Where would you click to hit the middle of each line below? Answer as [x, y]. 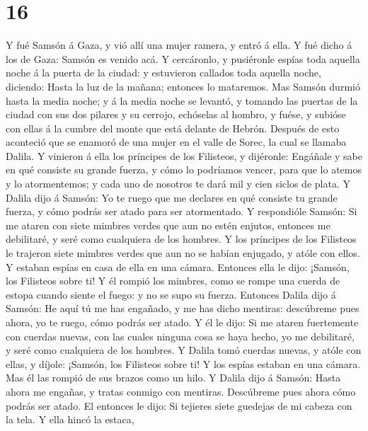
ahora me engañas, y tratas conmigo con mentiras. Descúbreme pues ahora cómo [181, 391]
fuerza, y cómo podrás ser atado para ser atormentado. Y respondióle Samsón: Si [182, 211]
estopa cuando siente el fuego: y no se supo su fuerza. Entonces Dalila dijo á [171, 294]
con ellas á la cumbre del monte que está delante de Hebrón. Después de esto [173, 128]
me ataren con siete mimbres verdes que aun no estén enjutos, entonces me [168, 225]
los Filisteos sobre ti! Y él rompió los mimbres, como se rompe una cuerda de [173, 281]
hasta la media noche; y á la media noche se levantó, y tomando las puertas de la [182, 100]
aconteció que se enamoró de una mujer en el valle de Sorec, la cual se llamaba [176, 142]
